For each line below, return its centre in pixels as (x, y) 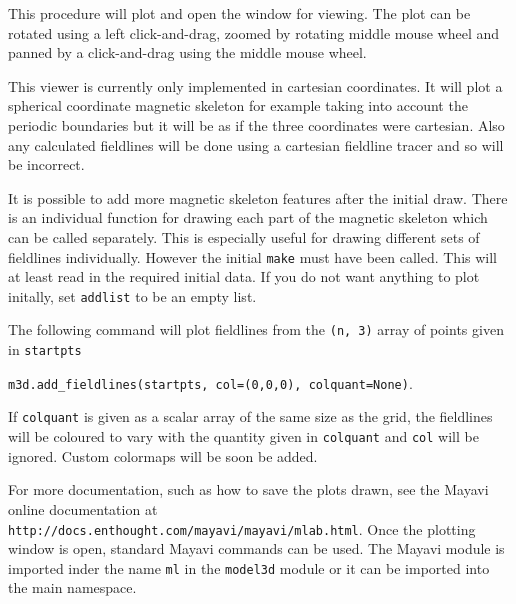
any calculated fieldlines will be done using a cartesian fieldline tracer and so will (256, 144)
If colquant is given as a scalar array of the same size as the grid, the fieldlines (250, 416)
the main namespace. (72, 587)
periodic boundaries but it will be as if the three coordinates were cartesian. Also (256, 124)
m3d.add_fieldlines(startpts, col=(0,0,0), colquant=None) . (210, 382)
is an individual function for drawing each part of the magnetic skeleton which (248, 217)
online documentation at (83, 508)
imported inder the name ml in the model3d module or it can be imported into (249, 567)
